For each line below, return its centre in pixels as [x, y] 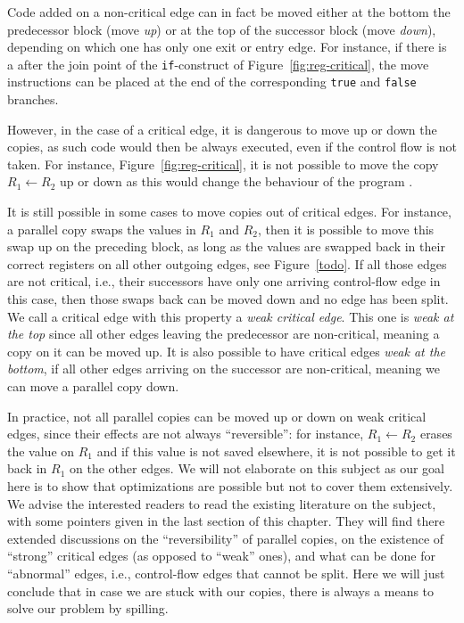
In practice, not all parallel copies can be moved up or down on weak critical [217, 416]
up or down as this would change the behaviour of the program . [236, 181]
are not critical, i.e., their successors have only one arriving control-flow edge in [224, 281]
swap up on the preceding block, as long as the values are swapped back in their [226, 246]
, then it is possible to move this [346, 229]
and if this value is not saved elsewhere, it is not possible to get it [276, 451]
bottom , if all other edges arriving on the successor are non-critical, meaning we [224, 369]
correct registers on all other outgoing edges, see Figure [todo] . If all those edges [227, 263]
